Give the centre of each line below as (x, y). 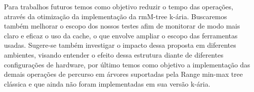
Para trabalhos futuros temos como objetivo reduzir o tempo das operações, (119, 6)
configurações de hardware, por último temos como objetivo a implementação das (127, 64)
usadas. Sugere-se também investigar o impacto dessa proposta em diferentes (120, 45)
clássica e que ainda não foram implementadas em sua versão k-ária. (107, 83)
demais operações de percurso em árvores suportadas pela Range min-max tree (124, 74)
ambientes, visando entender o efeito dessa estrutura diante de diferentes (114, 54)
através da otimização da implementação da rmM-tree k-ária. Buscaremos (116, 16)
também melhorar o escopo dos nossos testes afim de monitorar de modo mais (122, 26)
